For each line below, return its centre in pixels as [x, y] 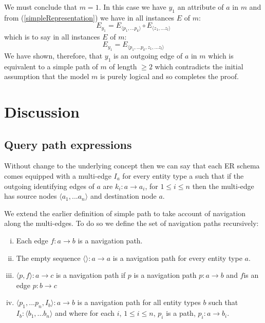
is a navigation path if [91, 275]
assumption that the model [47, 76]
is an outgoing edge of [148, 55]
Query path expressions [68, 144]
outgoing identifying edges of [49, 186]
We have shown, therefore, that [53, 55]
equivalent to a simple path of [51, 66]
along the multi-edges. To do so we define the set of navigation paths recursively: [131, 223]
